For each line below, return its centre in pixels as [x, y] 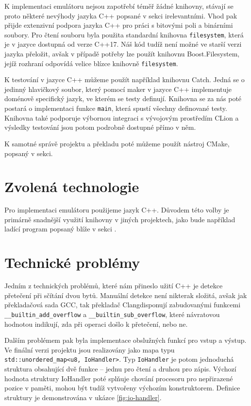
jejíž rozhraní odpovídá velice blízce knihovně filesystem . [91, 63]
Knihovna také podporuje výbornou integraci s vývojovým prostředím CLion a [122, 117]
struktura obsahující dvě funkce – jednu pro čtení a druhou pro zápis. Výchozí [120, 369]
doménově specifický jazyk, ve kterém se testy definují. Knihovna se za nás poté [123, 98]
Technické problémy [72, 262]
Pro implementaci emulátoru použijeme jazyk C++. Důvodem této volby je [117, 210]
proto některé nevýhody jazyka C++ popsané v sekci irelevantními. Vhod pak [121, 15]
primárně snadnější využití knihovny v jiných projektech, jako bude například [120, 219]
